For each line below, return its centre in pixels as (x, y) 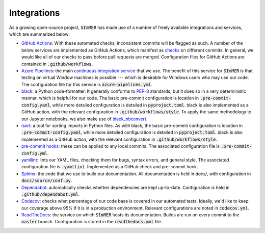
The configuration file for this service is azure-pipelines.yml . (87, 84)
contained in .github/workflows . (57, 64)
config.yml (34, 153)
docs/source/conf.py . (47, 181)
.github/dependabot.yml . (51, 194)
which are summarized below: (40, 34)
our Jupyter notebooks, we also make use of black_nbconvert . (84, 119)
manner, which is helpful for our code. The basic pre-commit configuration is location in (110, 98)
